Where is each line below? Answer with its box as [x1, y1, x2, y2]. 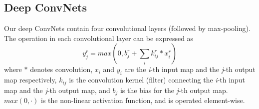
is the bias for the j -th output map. [120, 84, 228, 95]
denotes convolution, [30, 64, 93, 74]
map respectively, [4, 74, 57, 85]
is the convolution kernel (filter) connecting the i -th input [69, 74, 245, 85]
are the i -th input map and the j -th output [124, 64, 256, 74]
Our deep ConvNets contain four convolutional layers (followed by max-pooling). [4, 23, 251, 33]
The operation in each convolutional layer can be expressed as [4, 32, 194, 43]
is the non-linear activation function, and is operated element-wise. [40, 95, 245, 105]
